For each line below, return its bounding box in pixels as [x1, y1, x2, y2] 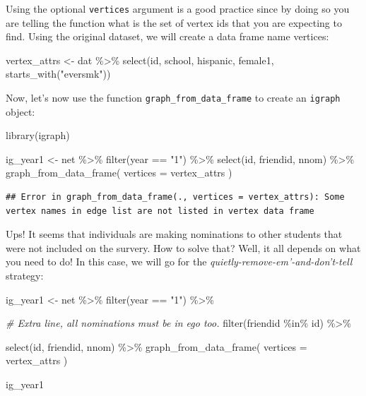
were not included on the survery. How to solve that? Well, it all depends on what [6, 240, 361, 255]
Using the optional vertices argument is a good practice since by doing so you [6, 1, 350, 16]
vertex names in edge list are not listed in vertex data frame [6, 205, 314, 216]
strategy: [6, 268, 44, 283]
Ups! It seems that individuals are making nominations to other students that [6, 227, 343, 241]
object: [6, 104, 35, 119]
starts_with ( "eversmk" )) [6, 66, 111, 81]
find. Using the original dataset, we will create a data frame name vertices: [6, 29, 329, 44]
